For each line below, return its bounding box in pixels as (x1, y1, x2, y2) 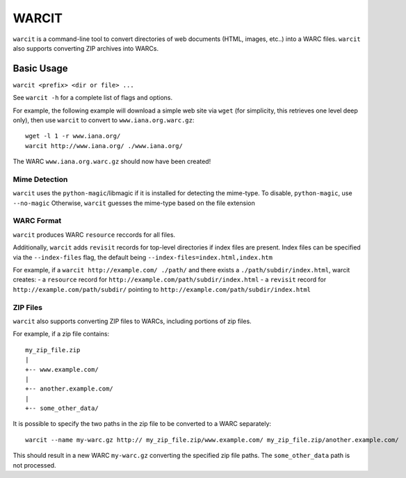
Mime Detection (13, 174, 68, 184)
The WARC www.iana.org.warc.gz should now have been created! (13, 157, 211, 166)
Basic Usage (13, 63, 68, 74)
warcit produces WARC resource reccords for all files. (13, 230, 176, 239)
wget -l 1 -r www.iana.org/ (25, 132, 121, 140)
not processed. (13, 461, 56, 469)
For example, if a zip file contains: (13, 330, 110, 338)
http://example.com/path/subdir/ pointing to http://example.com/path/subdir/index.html (13, 285, 311, 293)
